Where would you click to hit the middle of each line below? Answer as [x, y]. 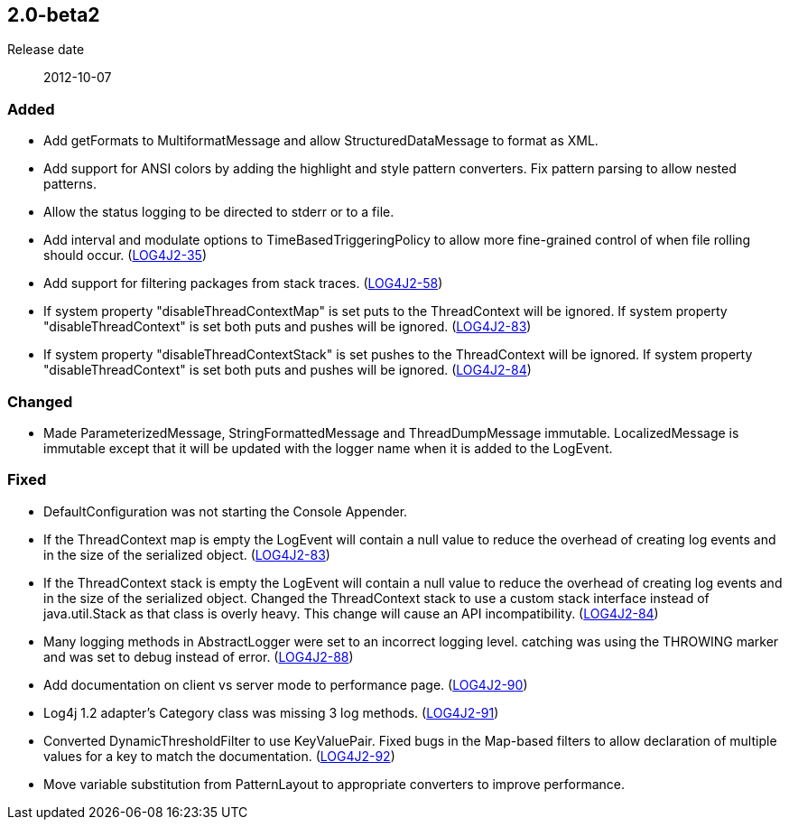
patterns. [70, 184]
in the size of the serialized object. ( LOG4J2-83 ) [187, 554]
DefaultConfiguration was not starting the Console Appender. [226, 511]
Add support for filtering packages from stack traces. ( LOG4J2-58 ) [243, 283]
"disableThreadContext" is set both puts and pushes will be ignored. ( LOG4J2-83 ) [288, 327]
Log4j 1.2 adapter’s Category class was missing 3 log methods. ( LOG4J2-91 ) [271, 712]
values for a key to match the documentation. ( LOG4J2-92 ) [219, 756]
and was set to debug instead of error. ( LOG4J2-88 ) [199, 656]
